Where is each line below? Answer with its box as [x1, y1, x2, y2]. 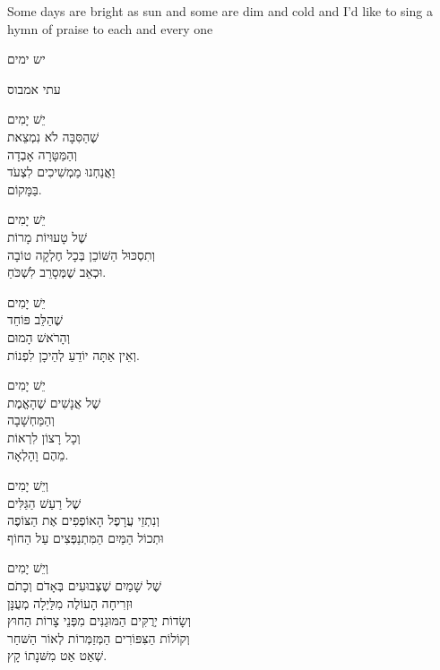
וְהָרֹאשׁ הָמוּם [7, 327, 71, 346]
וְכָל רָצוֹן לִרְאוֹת [7, 427, 81, 446]
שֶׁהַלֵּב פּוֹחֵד [7, 310, 63, 329]
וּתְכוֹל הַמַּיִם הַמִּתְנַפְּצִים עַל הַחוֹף [7, 528, 164, 546]
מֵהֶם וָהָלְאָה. [7, 445, 69, 464]
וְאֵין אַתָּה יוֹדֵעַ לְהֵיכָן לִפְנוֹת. [7, 345, 140, 364]
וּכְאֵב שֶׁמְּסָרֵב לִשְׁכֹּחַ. [7, 262, 107, 281]
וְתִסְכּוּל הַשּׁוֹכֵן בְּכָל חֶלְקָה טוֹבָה [7, 245, 156, 263]
